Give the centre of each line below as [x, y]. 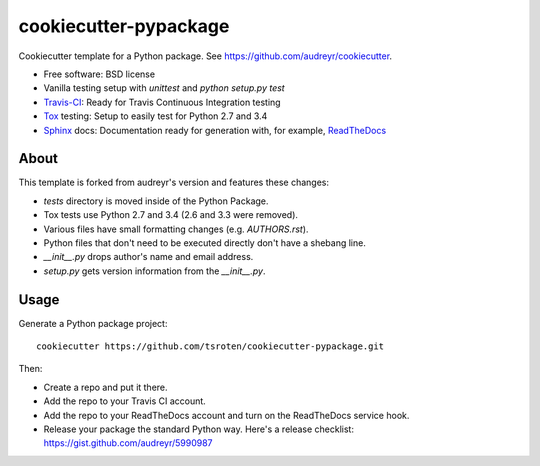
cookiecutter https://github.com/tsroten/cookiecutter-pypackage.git [210, 346]
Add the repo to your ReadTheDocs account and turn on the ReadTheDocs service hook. [226, 415]
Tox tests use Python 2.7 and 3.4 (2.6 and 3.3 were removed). [171, 215]
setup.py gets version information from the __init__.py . [154, 271]
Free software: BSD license [99, 74]
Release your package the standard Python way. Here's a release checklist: [199, 429]
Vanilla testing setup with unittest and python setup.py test [164, 88]
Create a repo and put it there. [106, 387]
